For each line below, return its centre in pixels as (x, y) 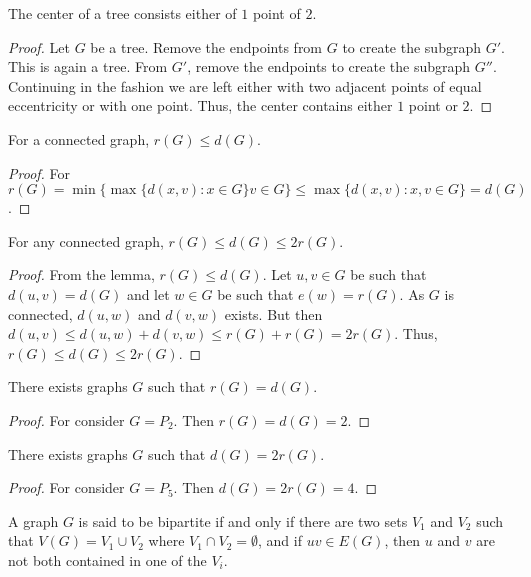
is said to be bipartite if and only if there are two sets (243, 520)
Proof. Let (39, 46)
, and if (280, 540)
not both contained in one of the (107, 559)
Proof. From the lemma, (81, 274)
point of (276, 13)
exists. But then (273, 313)
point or (433, 105)
